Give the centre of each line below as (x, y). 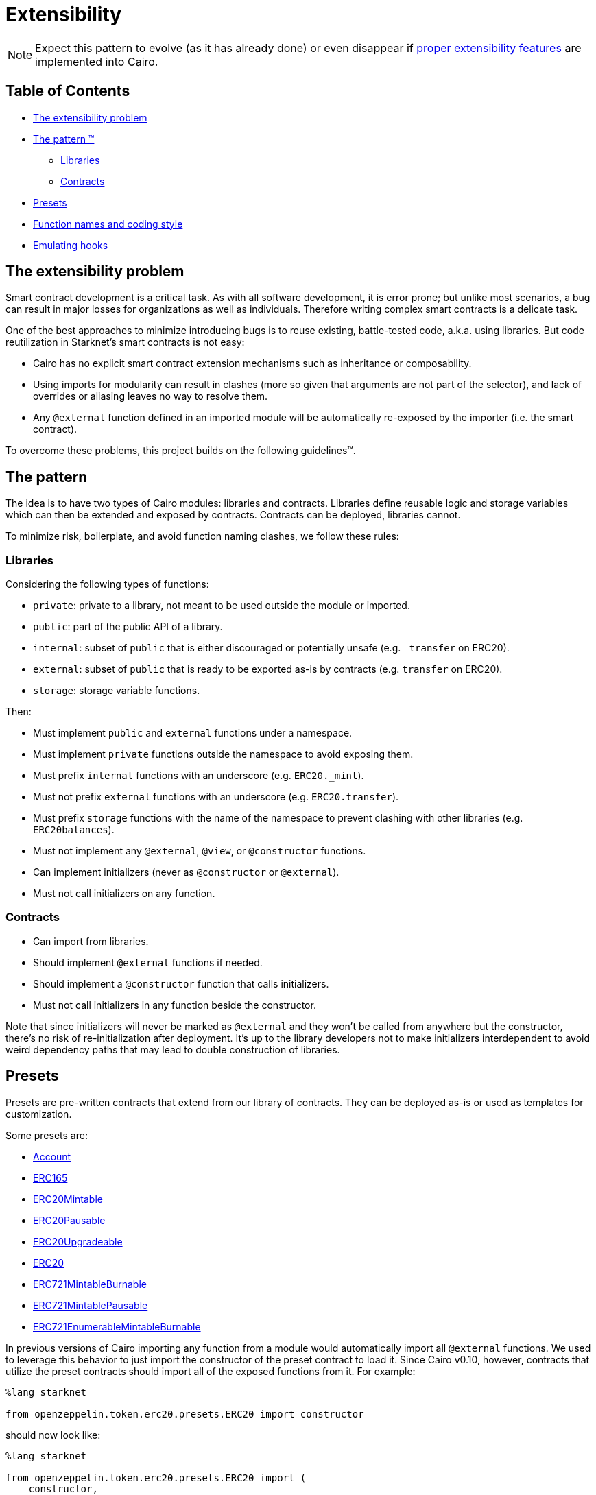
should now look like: (53, 1435)
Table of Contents (68, 91)
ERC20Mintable (68, 1199)
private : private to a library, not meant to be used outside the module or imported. (222, 606)
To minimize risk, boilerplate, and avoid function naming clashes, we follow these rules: (202, 536)
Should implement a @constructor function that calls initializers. (181, 983)
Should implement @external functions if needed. (148, 962)
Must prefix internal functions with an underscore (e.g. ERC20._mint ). (199, 776)
